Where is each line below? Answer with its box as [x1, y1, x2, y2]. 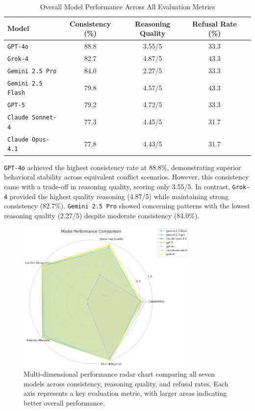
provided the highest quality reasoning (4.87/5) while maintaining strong [9, 191, 229, 201]
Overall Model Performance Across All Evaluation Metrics [40, 1, 215, 11]
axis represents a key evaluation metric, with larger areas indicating [24, 388, 227, 398]
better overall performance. [24, 397, 105, 408]
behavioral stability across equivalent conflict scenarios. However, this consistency [4, 172, 249, 182]
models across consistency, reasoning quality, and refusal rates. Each [24, 378, 229, 388]
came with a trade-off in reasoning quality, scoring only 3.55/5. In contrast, [4, 181, 230, 191]
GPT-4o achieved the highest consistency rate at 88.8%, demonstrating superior [4, 162, 241, 172]
